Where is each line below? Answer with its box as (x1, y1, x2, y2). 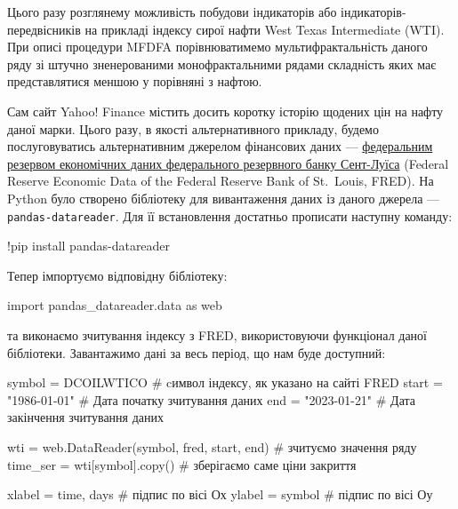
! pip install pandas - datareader (7, 236, 171, 255)
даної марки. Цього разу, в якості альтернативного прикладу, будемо (7, 119, 379, 138)
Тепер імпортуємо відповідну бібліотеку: (7, 266, 228, 284)
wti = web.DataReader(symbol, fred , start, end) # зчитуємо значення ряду (7, 437, 417, 456)
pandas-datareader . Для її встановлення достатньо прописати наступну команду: (7, 206, 453, 225)
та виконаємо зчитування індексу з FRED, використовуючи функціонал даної (7, 325, 428, 344)
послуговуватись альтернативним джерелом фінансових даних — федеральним (7, 137, 433, 155)
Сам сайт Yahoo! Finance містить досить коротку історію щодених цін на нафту (7, 101, 444, 120)
